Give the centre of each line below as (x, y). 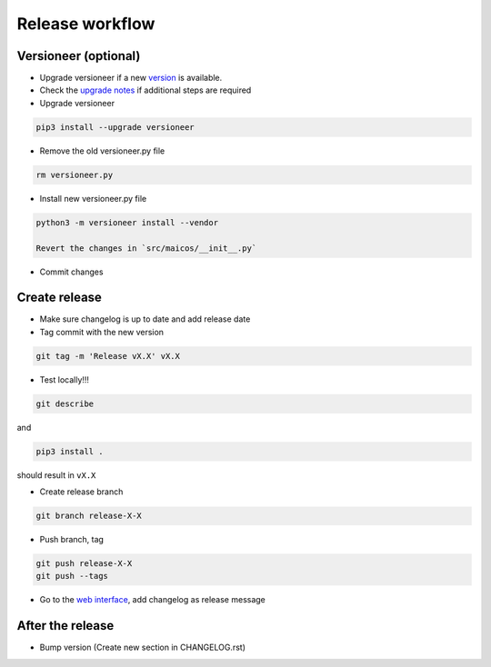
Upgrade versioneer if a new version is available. (131, 78)
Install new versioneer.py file (93, 198)
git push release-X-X (84, 564)
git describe (65, 403)
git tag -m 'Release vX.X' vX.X (108, 356)
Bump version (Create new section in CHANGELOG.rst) (142, 647)
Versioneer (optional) (79, 56)
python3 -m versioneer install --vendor (127, 222)
